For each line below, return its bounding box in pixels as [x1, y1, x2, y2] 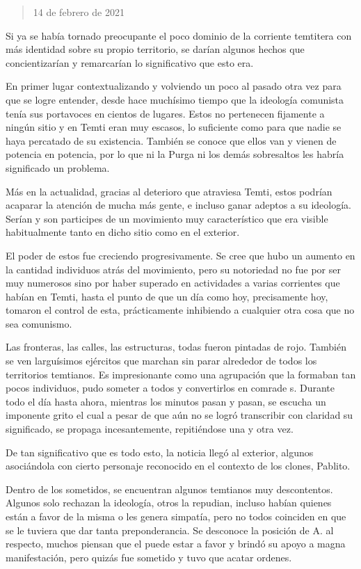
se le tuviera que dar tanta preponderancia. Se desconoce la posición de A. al [6, 522, 334, 537]
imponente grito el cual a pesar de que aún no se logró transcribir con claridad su [6, 408, 353, 422]
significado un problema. [6, 160, 110, 175]
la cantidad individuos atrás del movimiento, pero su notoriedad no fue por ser [6, 262, 341, 276]
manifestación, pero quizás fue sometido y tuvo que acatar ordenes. [6, 550, 292, 564]
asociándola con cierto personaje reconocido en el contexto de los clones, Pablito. [6, 458, 351, 473]
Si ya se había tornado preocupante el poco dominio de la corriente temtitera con [6, 28, 352, 42]
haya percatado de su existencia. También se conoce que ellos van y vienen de [6, 133, 337, 147]
